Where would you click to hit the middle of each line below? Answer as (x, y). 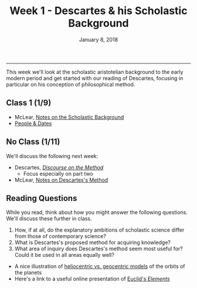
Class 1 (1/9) (29, 103)
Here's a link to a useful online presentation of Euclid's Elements (92, 279)
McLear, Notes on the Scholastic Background (69, 117)
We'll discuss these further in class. (49, 219)
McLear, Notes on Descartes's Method (61, 180)
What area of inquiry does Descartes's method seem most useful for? (98, 249)
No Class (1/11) (33, 142)
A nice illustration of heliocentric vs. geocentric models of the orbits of (100, 266)
